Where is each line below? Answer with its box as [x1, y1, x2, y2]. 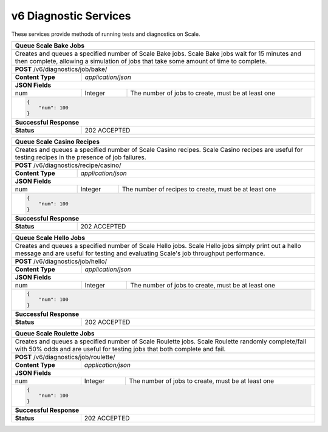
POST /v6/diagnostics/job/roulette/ [15, 353, 115, 362]
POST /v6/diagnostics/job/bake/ [15, 64, 108, 73]
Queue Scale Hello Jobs [15, 233, 85, 242]
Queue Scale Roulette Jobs [15, 329, 95, 338]
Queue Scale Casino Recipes [15, 137, 100, 146]
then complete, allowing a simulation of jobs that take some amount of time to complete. [15, 57, 267, 65]
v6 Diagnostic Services [11, 9, 131, 22]
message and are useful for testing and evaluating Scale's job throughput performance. [15, 249, 265, 258]
